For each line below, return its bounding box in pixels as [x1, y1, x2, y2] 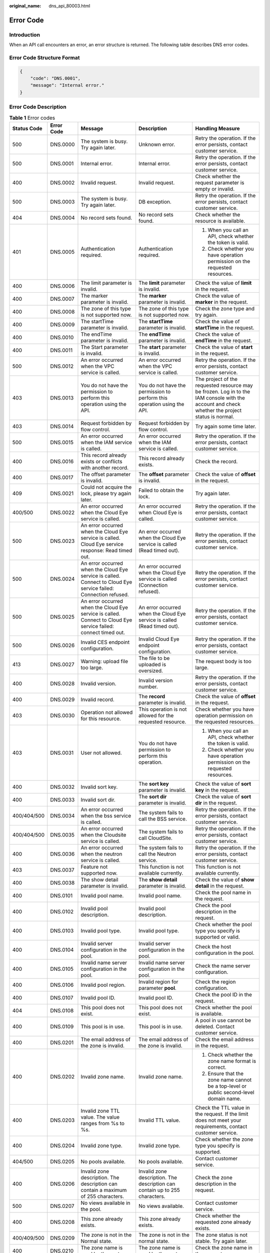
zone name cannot [207, 1076, 252, 1083]
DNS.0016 [50, 458, 74, 465]
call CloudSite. [138, 834, 172, 842]
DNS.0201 [50, 1039, 74, 1046]
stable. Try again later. [195, 1237, 247, 1244]
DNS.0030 [50, 712, 75, 719]
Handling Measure [195, 125, 240, 132]
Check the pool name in [195, 889, 251, 896]
